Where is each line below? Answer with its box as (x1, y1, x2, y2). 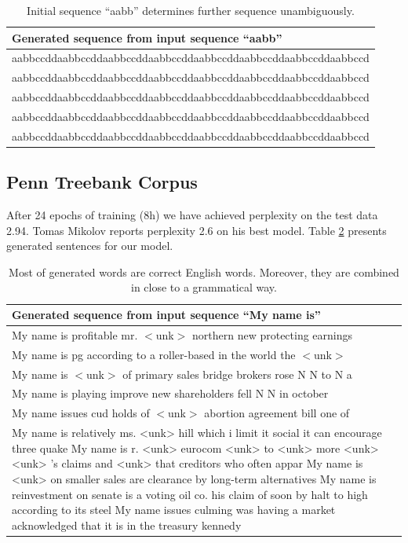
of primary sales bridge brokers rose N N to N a (122, 365, 352, 382)
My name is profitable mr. (12, 326, 138, 343)
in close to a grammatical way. (131, 279, 277, 295)
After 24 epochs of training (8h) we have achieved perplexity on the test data (6, 207, 378, 223)
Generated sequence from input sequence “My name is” (12, 306, 321, 323)
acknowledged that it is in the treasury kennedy (12, 516, 242, 533)
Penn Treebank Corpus (6, 170, 198, 194)
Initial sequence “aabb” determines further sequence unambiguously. (27, 2, 355, 18)
